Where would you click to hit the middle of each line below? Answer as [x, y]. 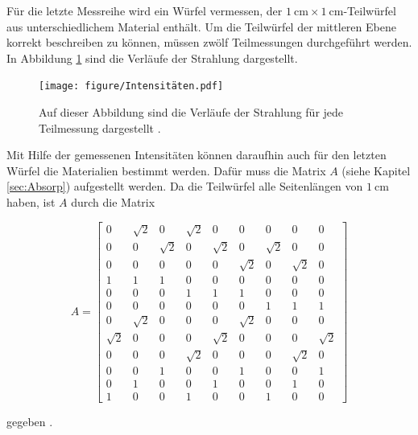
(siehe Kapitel [376, 170]
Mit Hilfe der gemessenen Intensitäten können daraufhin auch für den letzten [197, 155]
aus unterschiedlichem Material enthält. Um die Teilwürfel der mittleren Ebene [201, 26]
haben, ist [31, 202]
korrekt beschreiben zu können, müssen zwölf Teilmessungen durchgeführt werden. [209, 42]
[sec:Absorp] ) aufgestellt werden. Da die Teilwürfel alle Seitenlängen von [185, 186]
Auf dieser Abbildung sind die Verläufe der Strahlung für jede [191, 112]
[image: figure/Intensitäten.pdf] [131, 86]
